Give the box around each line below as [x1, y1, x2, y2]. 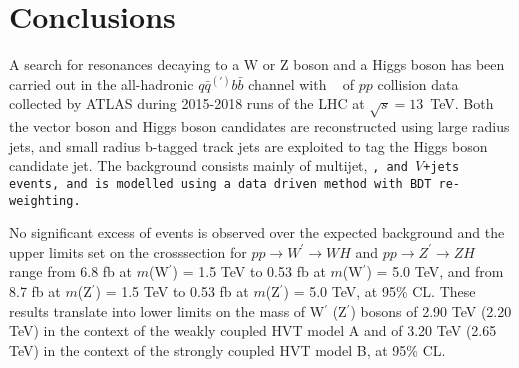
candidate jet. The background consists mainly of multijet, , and [9, 155, 408, 176]
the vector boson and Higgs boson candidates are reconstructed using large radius [9, 116, 510, 137]
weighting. [9, 193, 81, 208]
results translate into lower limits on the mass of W [9, 300, 325, 321]
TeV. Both [430, 93, 494, 114]
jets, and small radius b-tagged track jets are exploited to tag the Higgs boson [9, 135, 488, 156]
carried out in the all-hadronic [9, 73, 194, 94]
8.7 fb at [9, 281, 61, 302]
